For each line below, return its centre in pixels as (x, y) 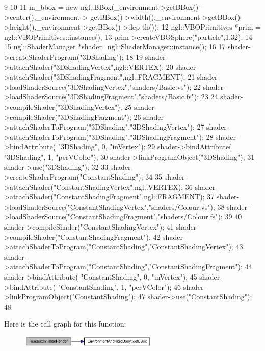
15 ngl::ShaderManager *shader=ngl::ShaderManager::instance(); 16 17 (115, 47)
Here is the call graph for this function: (65, 324)
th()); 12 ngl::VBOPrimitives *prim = (201, 27)
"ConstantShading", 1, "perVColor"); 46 (120, 286)
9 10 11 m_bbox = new (41, 7)
